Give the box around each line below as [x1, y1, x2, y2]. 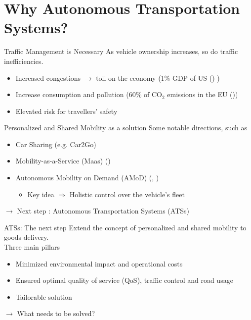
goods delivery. [4, 232, 49, 242]
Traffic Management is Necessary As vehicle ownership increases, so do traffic [4, 46, 238, 56]
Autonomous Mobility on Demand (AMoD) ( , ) [15, 172, 159, 183]
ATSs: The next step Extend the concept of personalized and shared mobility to [4, 222, 247, 232]
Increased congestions [15, 72, 81, 83]
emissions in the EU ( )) [167, 89, 238, 100]
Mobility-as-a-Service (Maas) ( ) [15, 156, 111, 166]
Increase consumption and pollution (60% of [15, 89, 150, 100]
